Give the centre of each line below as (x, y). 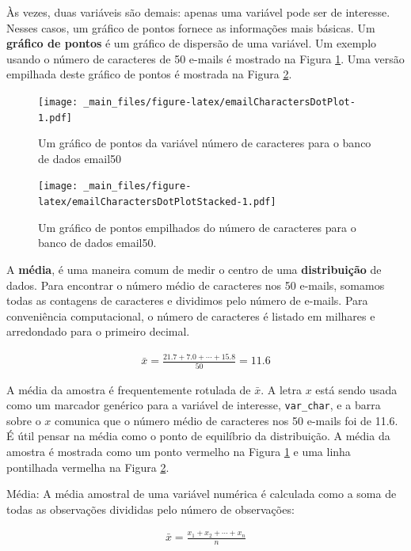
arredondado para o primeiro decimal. (98, 331)
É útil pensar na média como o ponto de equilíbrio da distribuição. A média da (198, 436)
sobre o (24, 420)
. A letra (282, 389)
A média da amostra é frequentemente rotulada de (129, 389)
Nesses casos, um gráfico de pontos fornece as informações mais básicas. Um (191, 27)
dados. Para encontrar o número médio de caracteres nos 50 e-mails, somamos (196, 285)
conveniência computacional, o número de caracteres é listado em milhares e (191, 315)
